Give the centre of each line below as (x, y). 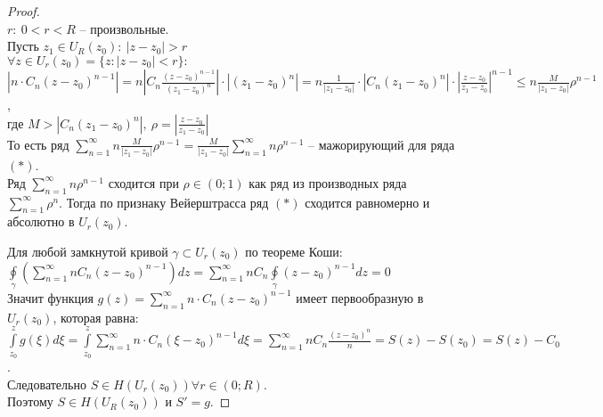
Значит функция (50, 297)
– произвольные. (124, 28)
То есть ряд (38, 144)
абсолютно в (41, 221)
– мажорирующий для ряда (382, 144)
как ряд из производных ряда (328, 182)
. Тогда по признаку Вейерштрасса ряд (164, 202)
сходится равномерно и (367, 202)
